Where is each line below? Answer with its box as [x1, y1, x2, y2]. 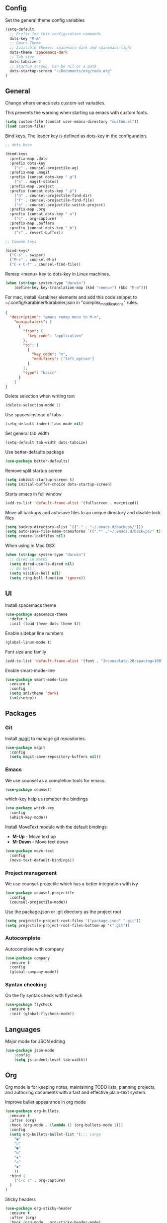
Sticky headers [5, 1196, 36, 1203]
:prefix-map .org [9, 207, 46, 212]
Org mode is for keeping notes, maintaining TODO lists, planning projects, [5, 1084, 156, 1090]
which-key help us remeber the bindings [5, 796, 88, 802]
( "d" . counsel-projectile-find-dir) [14, 193, 92, 198]
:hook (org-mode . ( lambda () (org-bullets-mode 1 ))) [9, 1123, 123, 1128]
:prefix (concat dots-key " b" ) [9, 225, 77, 230]
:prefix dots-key [9, 161, 46, 166]
